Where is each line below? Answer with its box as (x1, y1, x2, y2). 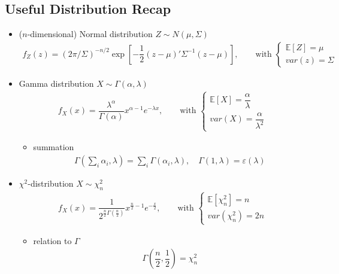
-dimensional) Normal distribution (27, 28, 153, 40)
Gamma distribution (19, 77, 94, 89)
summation (33, 141, 74, 153)
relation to (33, 234, 72, 246)
